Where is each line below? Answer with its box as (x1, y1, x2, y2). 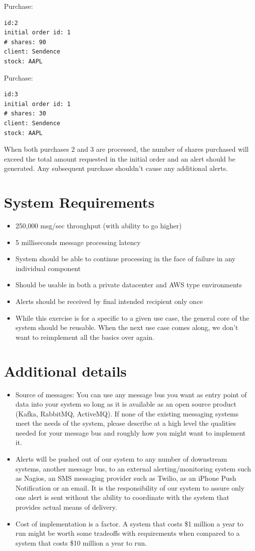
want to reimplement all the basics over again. (15, 331, 154, 342)
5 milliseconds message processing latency (15, 237, 141, 247)
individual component (15, 263, 81, 273)
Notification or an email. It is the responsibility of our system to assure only (15, 482, 245, 493)
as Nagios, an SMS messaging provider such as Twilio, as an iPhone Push (15, 473, 236, 483)
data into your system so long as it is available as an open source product (15, 399, 236, 409)
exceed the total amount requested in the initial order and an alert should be (4, 153, 235, 164)
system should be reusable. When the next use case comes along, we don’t (15, 322, 238, 332)
